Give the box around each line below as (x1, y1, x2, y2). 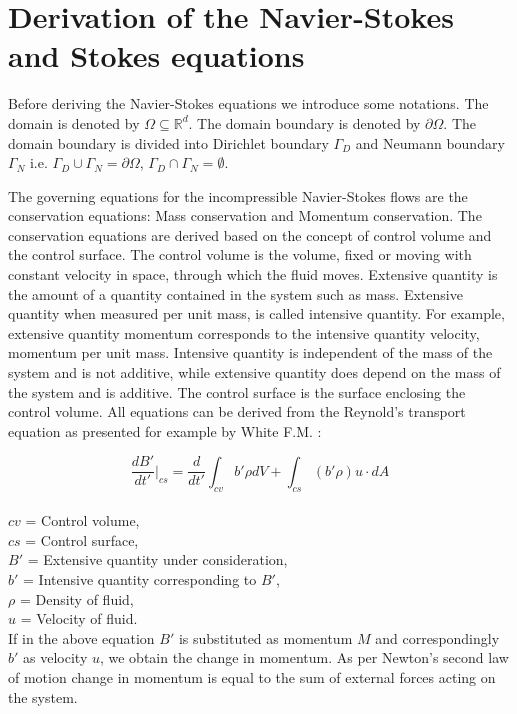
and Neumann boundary (355, 132, 505, 153)
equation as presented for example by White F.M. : (8, 420, 322, 441)
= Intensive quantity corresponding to (23, 569, 257, 590)
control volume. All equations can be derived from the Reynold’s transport (8, 401, 466, 422)
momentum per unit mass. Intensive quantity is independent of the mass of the (8, 342, 493, 363)
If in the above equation (8, 627, 155, 648)
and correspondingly (375, 627, 500, 648)
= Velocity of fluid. (20, 608, 138, 629)
